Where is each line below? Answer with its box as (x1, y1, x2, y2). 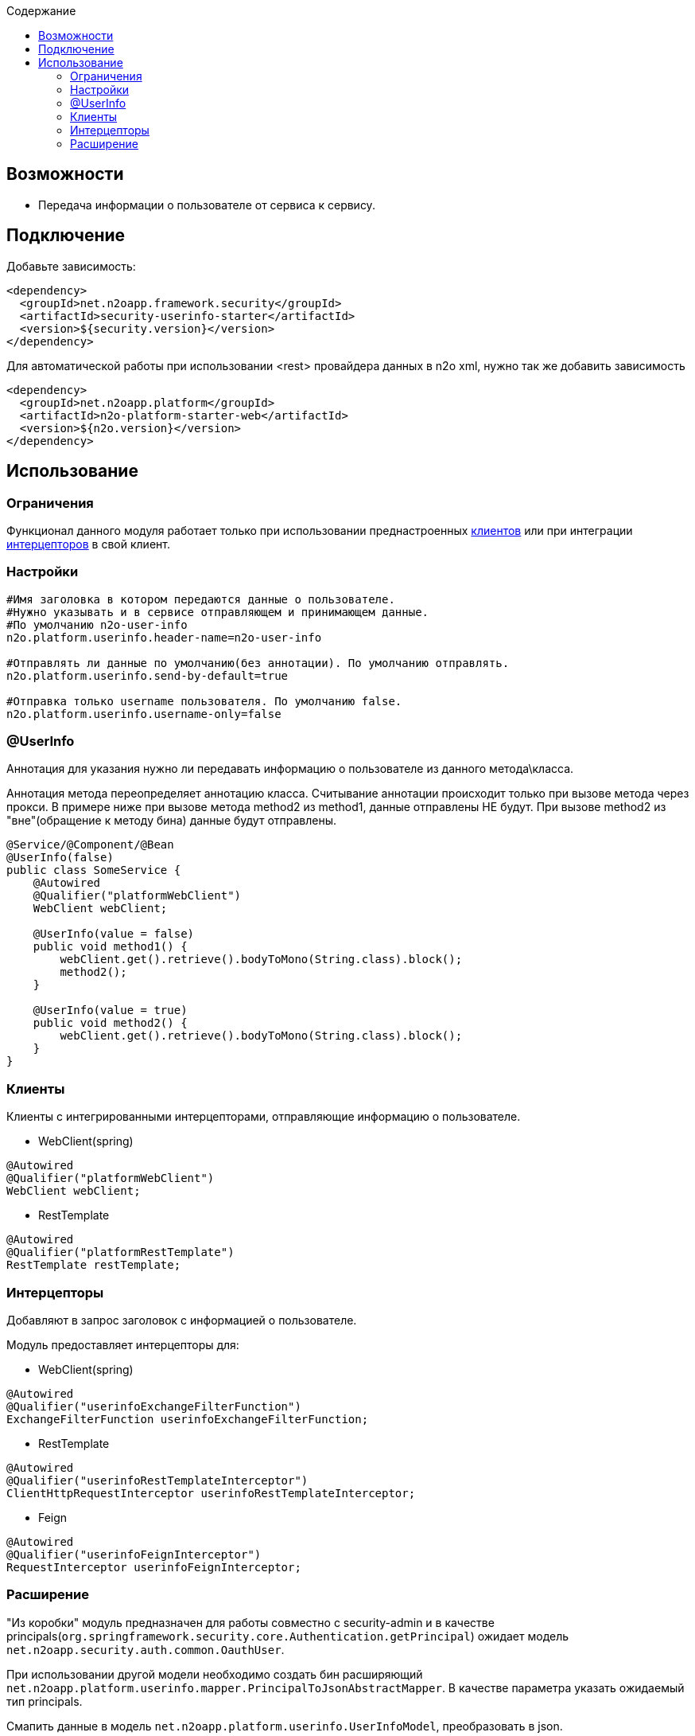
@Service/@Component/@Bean (6, 838, 174, 852)
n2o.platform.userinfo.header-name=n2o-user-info (6, 630, 322, 644)
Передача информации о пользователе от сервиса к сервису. (38, 197, 375, 212)
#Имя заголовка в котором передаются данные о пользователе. (6, 592, 395, 606)
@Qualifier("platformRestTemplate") (6, 1246, 235, 1259)
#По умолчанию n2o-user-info (6, 618, 188, 631)
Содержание (6, 4, 76, 18)
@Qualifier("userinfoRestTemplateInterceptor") (6, 1473, 309, 1487)
